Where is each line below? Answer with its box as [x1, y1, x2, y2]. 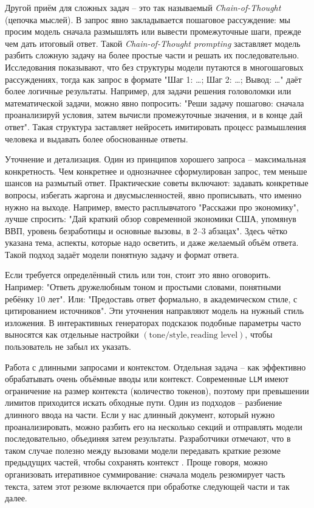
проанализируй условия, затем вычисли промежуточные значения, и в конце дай [5, 108, 302, 121]
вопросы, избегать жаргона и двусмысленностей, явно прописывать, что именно [5, 188, 302, 201]
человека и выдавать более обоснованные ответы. [5, 132, 188, 145]
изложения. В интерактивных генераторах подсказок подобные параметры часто [5, 316, 301, 329]
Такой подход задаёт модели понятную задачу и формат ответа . [5, 248, 239, 260]
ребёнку [5, 292, 34, 305]
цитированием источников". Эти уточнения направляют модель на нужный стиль [5, 304, 304, 317]
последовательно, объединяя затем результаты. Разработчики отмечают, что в [5, 432, 291, 445]
